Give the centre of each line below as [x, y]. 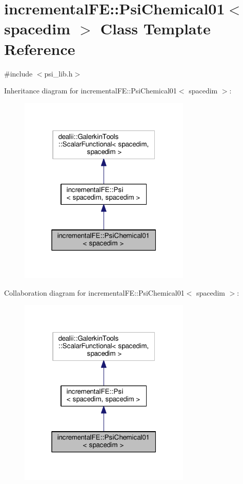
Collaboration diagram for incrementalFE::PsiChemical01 [94, 292]
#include [18, 73]
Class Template [155, 28]
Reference [40, 49]
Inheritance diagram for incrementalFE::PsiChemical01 [90, 91]
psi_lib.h [58, 73]
